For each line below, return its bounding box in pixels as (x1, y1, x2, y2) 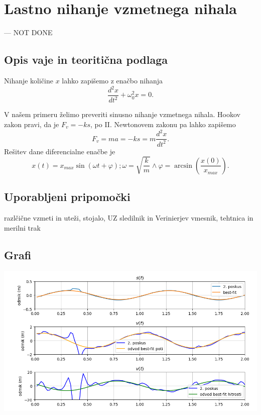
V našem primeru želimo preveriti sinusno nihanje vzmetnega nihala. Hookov (4, 109, 240, 120)
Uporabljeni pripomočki (4, 189, 130, 204)
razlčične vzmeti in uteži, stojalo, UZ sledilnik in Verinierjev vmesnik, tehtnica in (4, 212, 253, 223)
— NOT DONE (4, 27, 53, 38)
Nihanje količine (4, 75, 54, 85)
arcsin (174, 162, 192, 169)
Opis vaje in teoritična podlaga (4, 52, 168, 67)
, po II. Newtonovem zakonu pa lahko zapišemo (90, 119, 236, 130)
